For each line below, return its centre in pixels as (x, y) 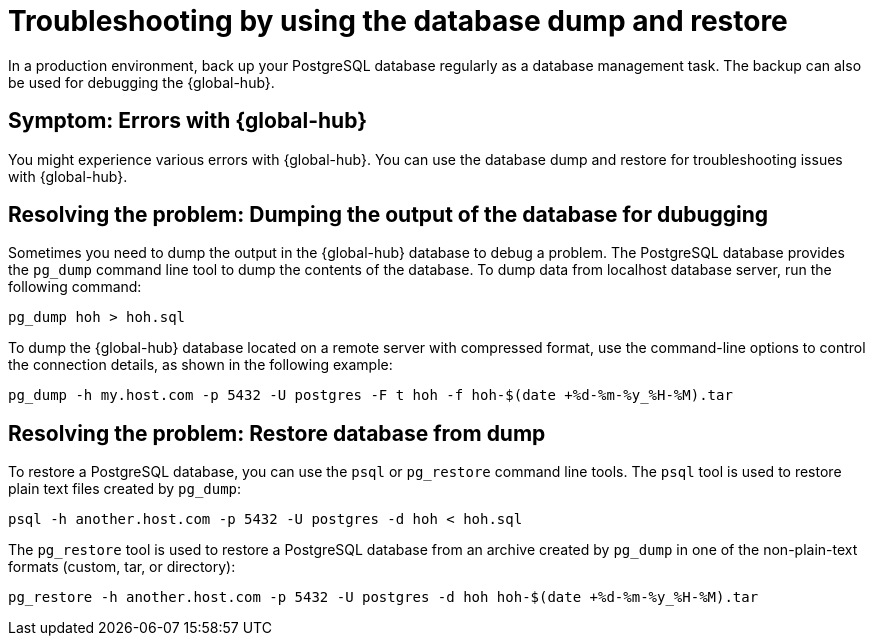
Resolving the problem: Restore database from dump (277, 433)
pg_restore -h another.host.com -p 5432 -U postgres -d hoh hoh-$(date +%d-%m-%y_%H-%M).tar (383, 597)
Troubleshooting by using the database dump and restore (398, 21)
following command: (75, 287)
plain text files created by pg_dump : (125, 489)
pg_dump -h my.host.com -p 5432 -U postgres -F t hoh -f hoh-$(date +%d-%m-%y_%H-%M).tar (370, 395)
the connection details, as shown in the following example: (200, 365)
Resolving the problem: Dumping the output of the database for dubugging (388, 215)
